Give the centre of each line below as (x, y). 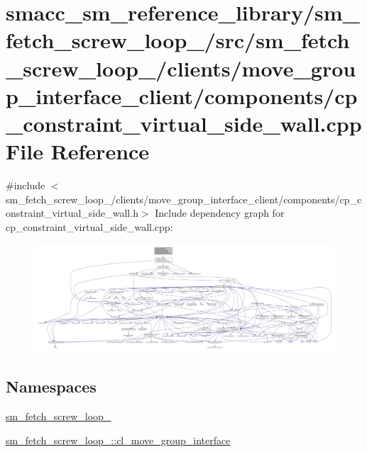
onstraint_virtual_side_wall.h (72, 213)
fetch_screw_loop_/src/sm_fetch (178, 40)
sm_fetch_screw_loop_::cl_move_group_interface (118, 440)
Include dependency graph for (220, 213)
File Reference (78, 151)
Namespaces (51, 386)
